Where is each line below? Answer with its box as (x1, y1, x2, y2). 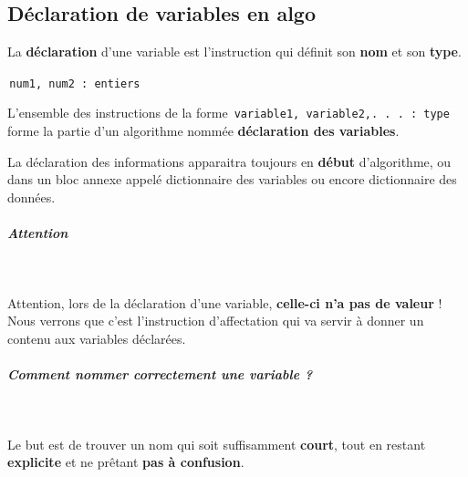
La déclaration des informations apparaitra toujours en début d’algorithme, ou (7, 151, 452, 171)
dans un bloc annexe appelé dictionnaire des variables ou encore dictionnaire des (7, 170, 457, 189)
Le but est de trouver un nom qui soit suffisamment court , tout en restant (7, 434, 426, 453)
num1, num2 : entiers (9, 77, 140, 90)
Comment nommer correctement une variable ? (7, 365, 313, 384)
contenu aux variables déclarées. (7, 328, 186, 347)
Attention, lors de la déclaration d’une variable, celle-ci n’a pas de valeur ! (7, 293, 442, 312)
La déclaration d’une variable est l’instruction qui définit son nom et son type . (7, 42, 462, 61)
